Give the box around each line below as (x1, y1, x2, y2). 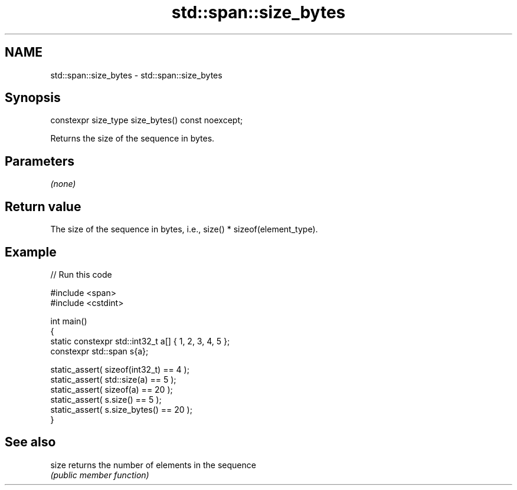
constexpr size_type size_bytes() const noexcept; (50, 115, 243, 126)
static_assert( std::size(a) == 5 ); (50, 374, 176, 384)
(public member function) (50, 469, 149, 480)
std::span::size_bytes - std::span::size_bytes (50, 70, 222, 80)
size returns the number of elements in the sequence (50, 459, 256, 470)
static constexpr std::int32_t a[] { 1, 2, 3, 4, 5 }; (50, 336, 230, 346)
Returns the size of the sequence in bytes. (50, 133, 215, 144)
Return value (5, 199, 81, 214)
